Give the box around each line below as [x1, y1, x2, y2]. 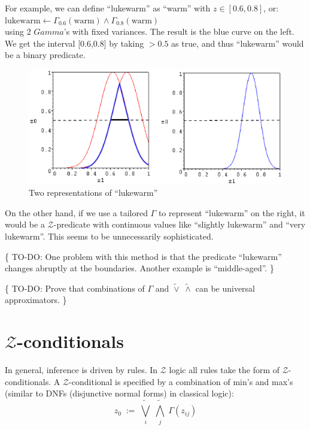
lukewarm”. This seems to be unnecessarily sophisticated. [5, 230, 214, 243]
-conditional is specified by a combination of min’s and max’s [69, 375, 293, 387]
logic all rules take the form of [169, 364, 280, 376]
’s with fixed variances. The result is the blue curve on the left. [63, 25, 294, 38]
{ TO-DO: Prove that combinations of [5, 281, 145, 294]
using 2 [5, 25, 31, 38]
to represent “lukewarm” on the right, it [158, 206, 305, 219]
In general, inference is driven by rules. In [5, 364, 158, 376]
